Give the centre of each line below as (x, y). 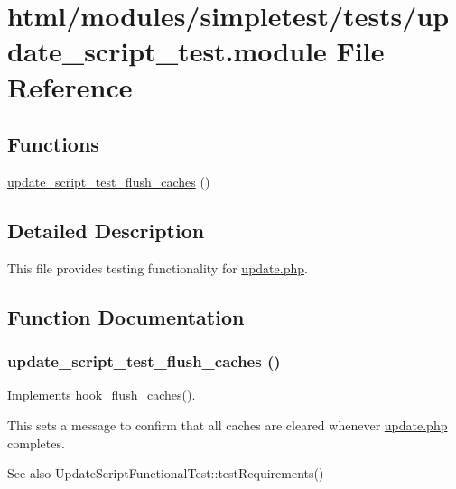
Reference (70, 86)
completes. (36, 443)
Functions (53, 144)
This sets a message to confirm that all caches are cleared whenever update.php (228, 424)
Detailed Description (106, 230)
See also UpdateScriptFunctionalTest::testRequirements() (166, 473)
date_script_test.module (167, 51)
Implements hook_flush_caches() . (102, 395)
